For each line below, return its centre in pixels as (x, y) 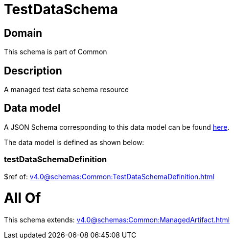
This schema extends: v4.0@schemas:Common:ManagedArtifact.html (117, 220)
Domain (23, 33)
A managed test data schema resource (66, 90)
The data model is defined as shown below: (74, 142)
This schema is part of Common (56, 52)
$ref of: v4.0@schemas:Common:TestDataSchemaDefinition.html (109, 176)
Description (33, 71)
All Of (23, 198)
